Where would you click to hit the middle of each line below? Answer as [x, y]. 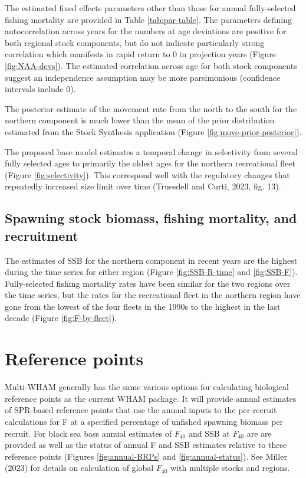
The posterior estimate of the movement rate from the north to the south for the [151, 108]
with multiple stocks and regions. [230, 468]
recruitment [42, 235]
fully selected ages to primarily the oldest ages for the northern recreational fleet [150, 163]
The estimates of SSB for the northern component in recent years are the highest [151, 260]
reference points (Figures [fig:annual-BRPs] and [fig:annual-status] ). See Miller [146, 456]
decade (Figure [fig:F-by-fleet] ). [61, 318]
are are [259, 433]
